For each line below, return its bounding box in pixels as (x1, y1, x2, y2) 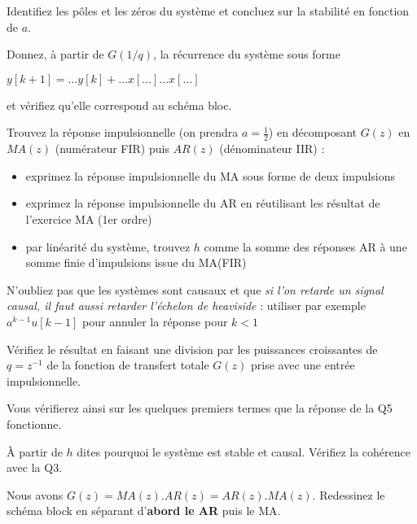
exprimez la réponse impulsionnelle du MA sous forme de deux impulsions (25, 167, 396, 184)
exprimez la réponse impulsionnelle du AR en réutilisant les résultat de (25, 194, 380, 212)
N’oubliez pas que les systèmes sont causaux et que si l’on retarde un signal (7, 281, 384, 298)
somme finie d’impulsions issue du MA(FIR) (25, 254, 247, 271)
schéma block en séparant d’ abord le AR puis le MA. (7, 502, 281, 519)
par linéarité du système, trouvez (25, 238, 191, 255)
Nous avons (7, 486, 64, 503)
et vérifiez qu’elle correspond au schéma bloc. (7, 96, 232, 113)
